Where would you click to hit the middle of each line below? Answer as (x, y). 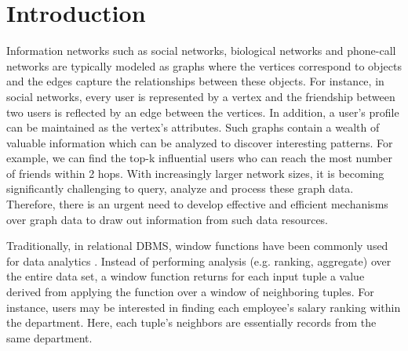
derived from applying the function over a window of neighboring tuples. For (190, 292)
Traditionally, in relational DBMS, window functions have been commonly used (197, 246)
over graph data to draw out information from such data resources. (168, 219)
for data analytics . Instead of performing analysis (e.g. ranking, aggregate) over (199, 261)
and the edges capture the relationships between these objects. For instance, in (195, 81)
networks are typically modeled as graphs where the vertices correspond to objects (204, 65)
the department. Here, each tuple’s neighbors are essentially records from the (191, 322)
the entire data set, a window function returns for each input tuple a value (186, 276)
